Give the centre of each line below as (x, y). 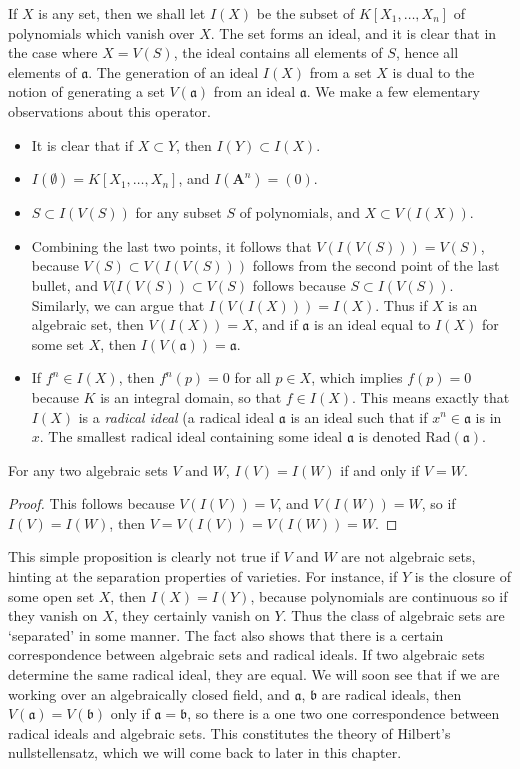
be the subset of (305, 13)
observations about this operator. (109, 110)
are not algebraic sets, (408, 556)
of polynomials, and (299, 212)
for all (252, 377)
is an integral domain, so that (191, 396)
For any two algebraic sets (88, 469)
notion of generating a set (86, 91)
